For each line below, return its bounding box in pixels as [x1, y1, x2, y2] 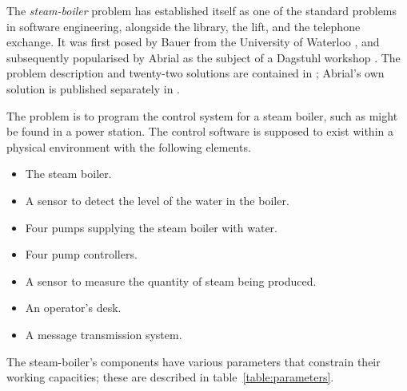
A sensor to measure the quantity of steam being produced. [25, 272, 317, 289]
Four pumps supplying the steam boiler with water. [25, 219, 277, 235]
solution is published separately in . [6, 80, 180, 97]
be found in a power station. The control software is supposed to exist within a [6, 123, 393, 140]
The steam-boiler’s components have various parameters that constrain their [6, 353, 381, 369]
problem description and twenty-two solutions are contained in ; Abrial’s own [6, 65, 385, 81]
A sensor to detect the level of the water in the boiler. [25, 192, 289, 208]
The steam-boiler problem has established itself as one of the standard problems [6, 2, 397, 18]
